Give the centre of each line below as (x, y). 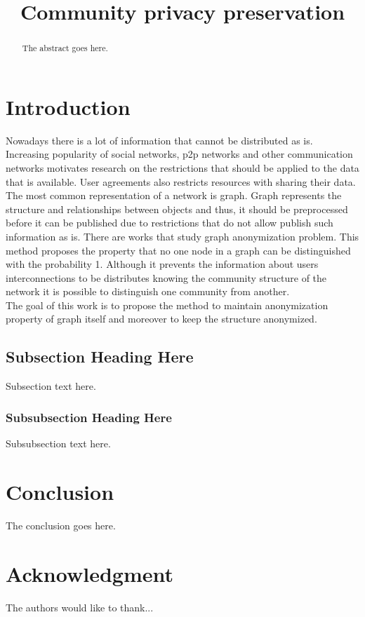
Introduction (68, 106)
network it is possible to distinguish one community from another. (148, 291)
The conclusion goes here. (61, 525)
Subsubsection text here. (58, 443)
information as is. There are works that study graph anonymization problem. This (182, 236)
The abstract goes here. (65, 48)
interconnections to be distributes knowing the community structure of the (166, 277)
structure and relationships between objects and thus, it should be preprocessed (177, 209)
